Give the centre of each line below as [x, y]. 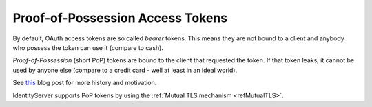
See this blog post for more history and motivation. [85, 83]
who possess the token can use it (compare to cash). [88, 47]
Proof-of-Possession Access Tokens [120, 18]
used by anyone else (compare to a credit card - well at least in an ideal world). [125, 70]
